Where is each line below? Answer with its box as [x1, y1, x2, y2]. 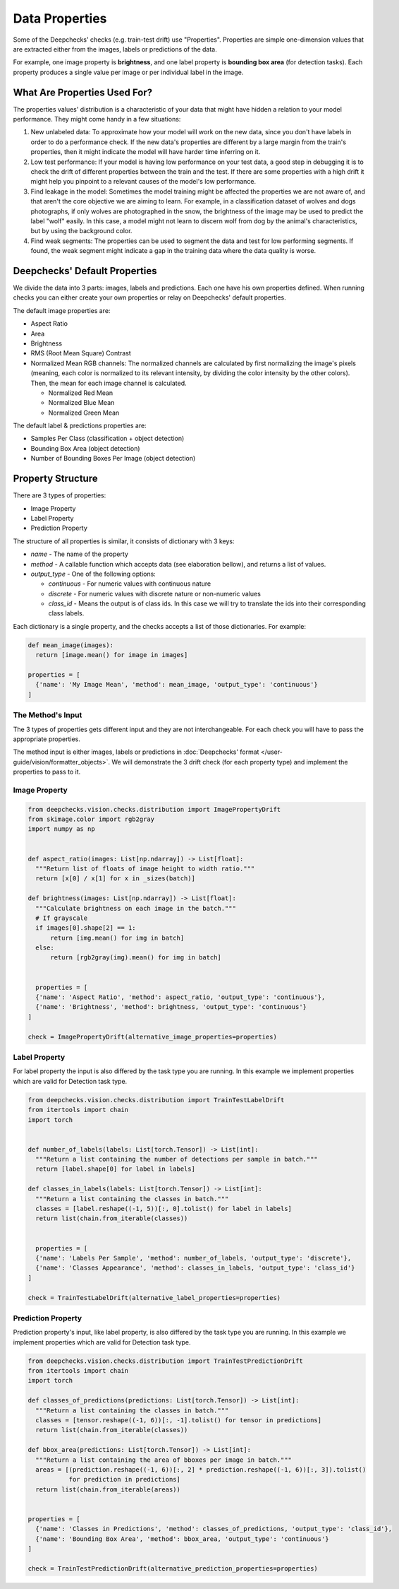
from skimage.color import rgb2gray [27, 815, 155, 823]
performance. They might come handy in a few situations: [13, 115, 181, 124]
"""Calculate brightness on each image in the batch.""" [35, 904, 236, 912]
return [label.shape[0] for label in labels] [35, 1165, 195, 1173]
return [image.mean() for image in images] [35, 651, 188, 659]
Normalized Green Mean [48, 408, 120, 417]
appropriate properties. [13, 735, 80, 743]
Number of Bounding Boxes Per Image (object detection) [30, 454, 196, 463]
